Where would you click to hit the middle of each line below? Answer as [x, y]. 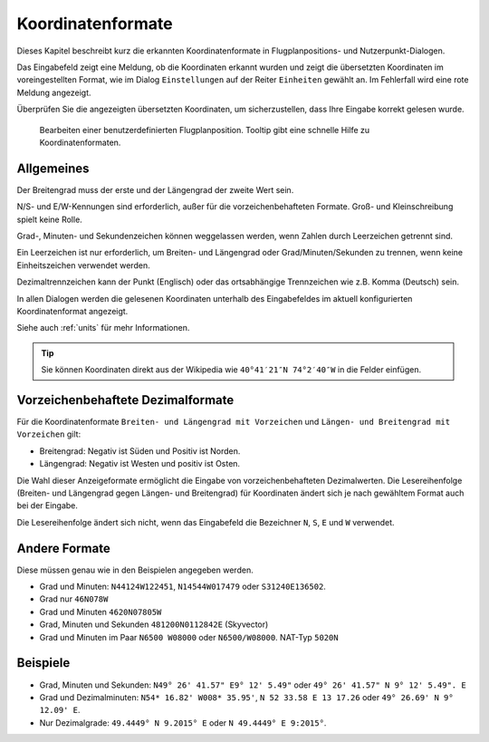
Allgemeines [53, 168]
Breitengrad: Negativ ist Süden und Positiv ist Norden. [140, 451]
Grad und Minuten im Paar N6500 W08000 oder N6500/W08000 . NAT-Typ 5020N [189, 637]
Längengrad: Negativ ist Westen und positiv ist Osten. [139, 464]
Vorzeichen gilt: [49, 434]
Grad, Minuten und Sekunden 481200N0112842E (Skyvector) [154, 624]
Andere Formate [63, 548]
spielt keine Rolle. [50, 219]
